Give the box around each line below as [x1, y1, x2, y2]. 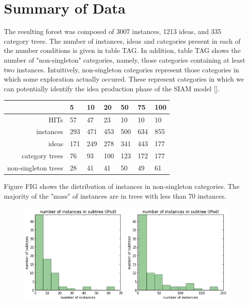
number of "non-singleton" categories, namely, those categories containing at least [4, 54, 246, 65]
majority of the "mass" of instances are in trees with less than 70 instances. [4, 190, 227, 201]
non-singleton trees [7, 163, 63, 172]
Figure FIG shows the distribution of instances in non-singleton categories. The [4, 181, 240, 191]
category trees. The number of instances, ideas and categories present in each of [4, 35, 241, 46]
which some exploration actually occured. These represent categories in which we [4, 74, 244, 84]
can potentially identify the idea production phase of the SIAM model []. [4, 83, 220, 93]
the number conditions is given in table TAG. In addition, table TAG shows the [4, 45, 241, 55]
